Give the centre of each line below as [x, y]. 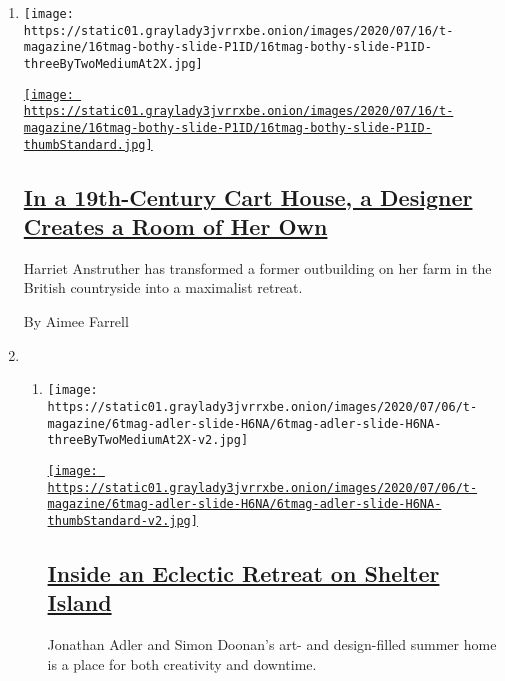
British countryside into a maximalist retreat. [163, 287]
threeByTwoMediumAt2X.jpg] [113, 63]
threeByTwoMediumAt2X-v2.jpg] [148, 440]
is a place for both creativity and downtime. [182, 663]
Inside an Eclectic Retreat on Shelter [243, 572]
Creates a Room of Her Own [175, 226]
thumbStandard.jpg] [88, 144]
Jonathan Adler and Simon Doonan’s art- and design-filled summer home [272, 644]
